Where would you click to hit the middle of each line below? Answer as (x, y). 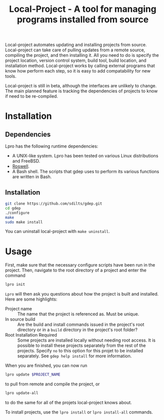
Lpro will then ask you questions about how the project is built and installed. (82, 294)
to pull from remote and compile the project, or (52, 384)
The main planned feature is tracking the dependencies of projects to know (82, 91)
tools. (11, 76)
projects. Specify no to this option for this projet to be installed (81, 351)
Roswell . (21, 166)
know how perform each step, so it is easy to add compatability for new (78, 71)
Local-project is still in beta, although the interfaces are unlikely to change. (81, 86)
